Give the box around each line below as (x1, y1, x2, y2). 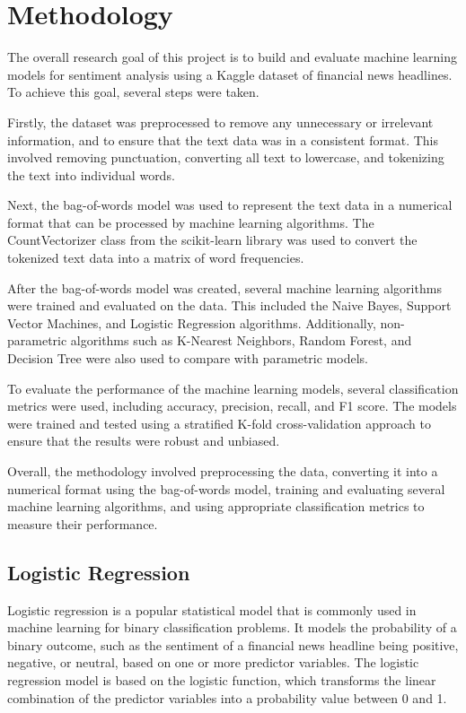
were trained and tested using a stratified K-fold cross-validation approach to (7, 413, 431, 432)
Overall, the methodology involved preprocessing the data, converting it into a (7, 462, 438, 480)
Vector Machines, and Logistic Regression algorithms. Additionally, (7, 313, 376, 332)
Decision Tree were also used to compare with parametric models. (7, 349, 368, 368)
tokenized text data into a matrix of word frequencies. (7, 248, 304, 267)
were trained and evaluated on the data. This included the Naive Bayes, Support (7, 296, 452, 315)
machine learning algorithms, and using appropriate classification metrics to (7, 497, 425, 516)
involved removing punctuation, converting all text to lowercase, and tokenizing (7, 148, 444, 167)
